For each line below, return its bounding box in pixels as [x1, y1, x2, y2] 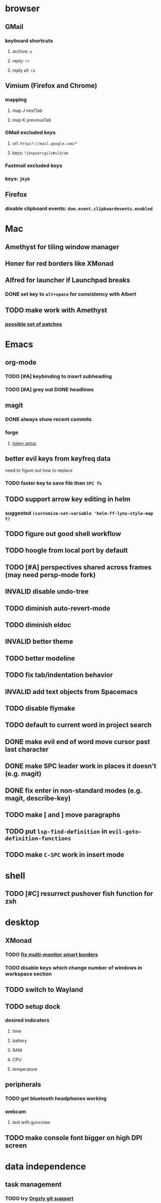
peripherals [5, 1080, 41, 1089]
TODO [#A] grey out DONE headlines [5, 386, 94, 393]
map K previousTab [12, 117, 52, 123]
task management [5, 1180, 62, 1189]
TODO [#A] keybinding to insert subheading [5, 373, 112, 380]
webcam [5, 1108, 26, 1115]
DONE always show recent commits [5, 416, 92, 423]
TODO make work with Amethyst [5, 306, 107, 314]
